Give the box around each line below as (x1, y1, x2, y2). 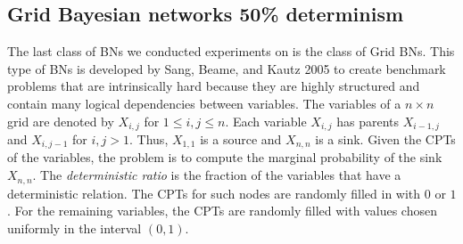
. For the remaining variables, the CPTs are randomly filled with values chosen (7, 201, 437, 220)
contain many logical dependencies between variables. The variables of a (7, 94, 401, 112)
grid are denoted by (7, 111, 114, 130)
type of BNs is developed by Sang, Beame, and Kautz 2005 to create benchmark (7, 59, 446, 77)
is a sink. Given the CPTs (315, 130, 456, 149)
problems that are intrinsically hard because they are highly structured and (7, 77, 420, 95)
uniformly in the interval (7, 218, 142, 237)
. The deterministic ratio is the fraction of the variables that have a (32, 166, 401, 184)
